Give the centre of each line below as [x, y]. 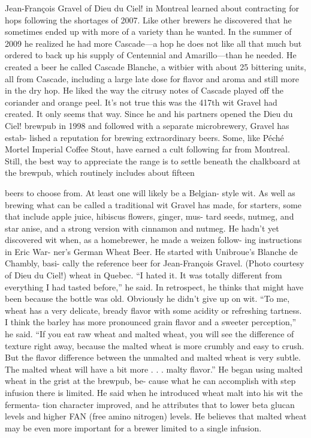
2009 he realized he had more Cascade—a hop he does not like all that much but [153, 43]
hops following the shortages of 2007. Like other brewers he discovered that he [148, 19]
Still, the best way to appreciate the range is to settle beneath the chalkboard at [153, 160]
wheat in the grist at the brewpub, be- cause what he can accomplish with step [150, 381]
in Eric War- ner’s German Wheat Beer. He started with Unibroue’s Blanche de [151, 251]
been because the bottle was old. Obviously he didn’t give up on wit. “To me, [147, 298]
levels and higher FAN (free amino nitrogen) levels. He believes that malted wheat [156, 416]
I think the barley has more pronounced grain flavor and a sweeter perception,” [151, 322]
